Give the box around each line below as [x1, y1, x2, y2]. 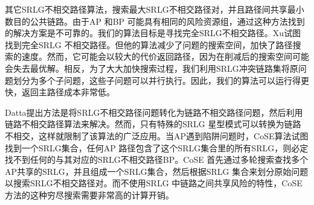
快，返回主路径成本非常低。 [5, 86, 115, 98]
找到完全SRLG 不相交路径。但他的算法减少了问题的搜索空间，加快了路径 [5, 38, 293, 51]
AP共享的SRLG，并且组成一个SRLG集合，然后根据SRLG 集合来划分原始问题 [5, 165, 309, 177]
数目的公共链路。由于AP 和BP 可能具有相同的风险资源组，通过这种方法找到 [5, 14, 305, 27]
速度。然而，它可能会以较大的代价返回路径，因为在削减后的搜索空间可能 [21, 50, 309, 63]
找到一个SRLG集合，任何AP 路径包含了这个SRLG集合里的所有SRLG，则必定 [5, 141, 309, 154]
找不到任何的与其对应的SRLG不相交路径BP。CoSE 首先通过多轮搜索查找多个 [5, 153, 309, 166]
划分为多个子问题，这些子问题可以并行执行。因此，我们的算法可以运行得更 [13, 74, 309, 86]
